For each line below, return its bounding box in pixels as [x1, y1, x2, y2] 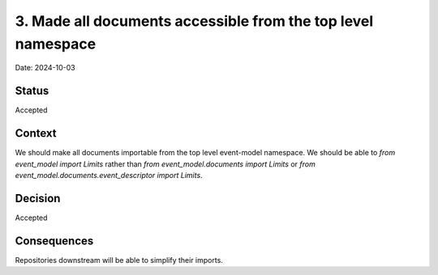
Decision [15, 191, 61, 205]
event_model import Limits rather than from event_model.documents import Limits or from [15, 159, 316, 169]
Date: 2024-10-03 [15, 63, 76, 73]
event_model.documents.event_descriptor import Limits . [15, 170, 203, 180]
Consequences [15, 234, 94, 247]
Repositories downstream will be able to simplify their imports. [15, 255, 223, 264]
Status [15, 84, 49, 98]
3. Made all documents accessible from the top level [15, 12, 374, 30]
